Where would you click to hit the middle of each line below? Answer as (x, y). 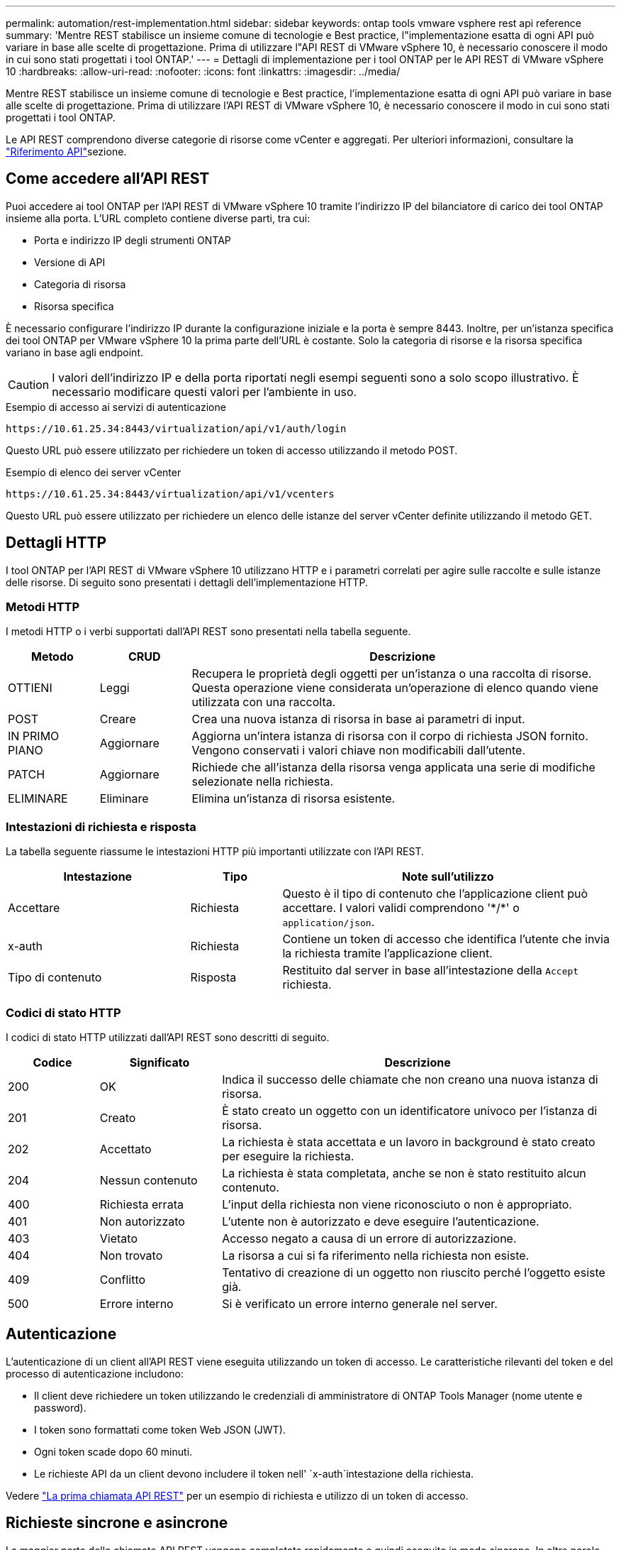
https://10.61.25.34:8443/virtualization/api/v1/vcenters (170, 494)
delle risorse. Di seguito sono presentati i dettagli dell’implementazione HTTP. (187, 582)
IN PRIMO (34, 736)
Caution (29, 384)
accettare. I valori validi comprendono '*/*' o (401, 908)
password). (60, 1407)
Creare (118, 719)
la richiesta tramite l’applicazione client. (387, 953)
